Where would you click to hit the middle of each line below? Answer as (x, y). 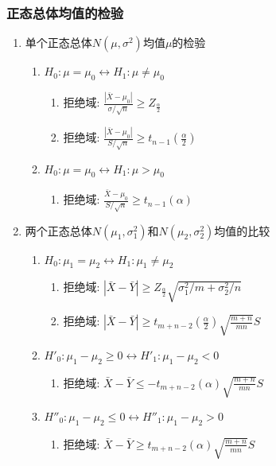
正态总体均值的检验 (65, 12)
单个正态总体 (58, 43)
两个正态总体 (58, 230)
